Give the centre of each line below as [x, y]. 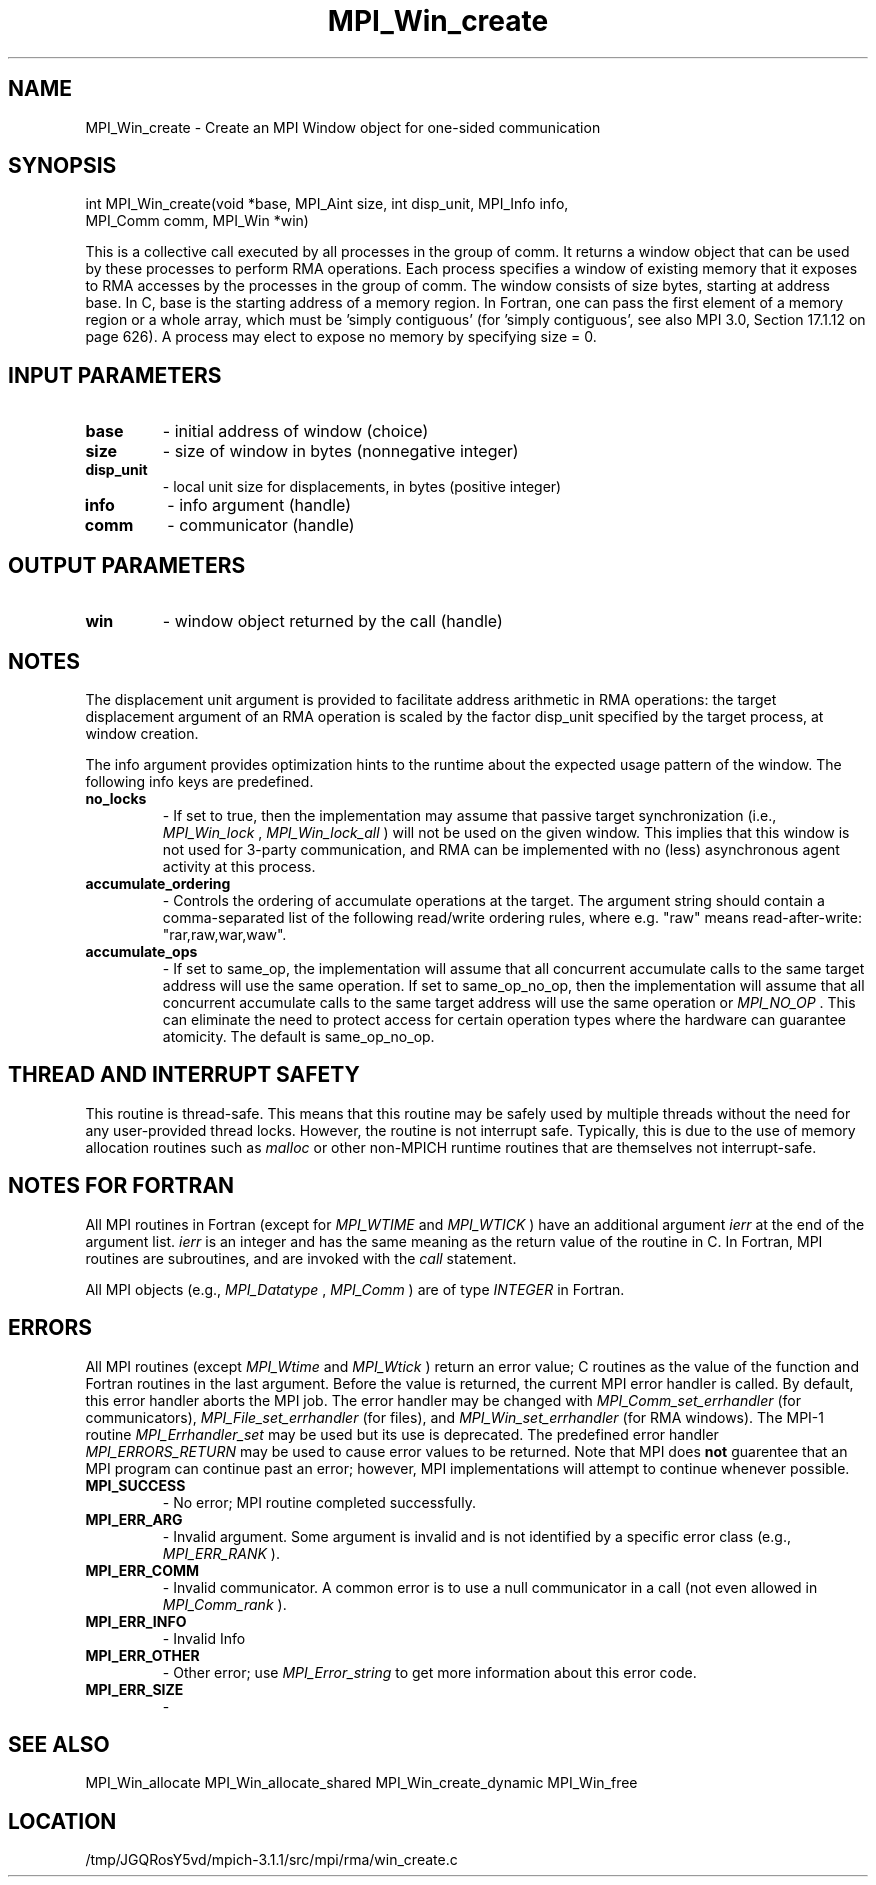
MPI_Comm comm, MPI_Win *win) [197, 221]
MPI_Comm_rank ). [224, 1604]
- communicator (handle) [261, 525]
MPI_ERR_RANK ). [221, 1553]
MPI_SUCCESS [135, 1485]
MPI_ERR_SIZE [134, 1689]
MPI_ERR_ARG [134, 1519]
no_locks [116, 798]
